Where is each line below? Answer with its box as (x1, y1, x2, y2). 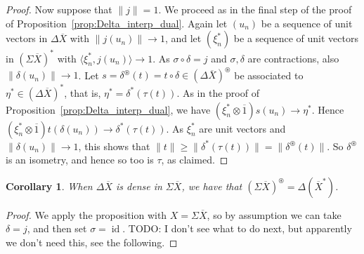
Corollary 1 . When (6, 178, 93, 193)
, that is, (64, 85, 101, 100)
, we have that (181, 178, 242, 193)
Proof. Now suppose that (6, 2, 112, 16)
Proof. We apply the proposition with (6, 207, 167, 222)
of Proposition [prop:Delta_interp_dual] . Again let (6, 15, 228, 30)
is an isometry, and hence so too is (6, 152, 154, 167)
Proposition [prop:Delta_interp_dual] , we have (6, 102, 211, 116)
